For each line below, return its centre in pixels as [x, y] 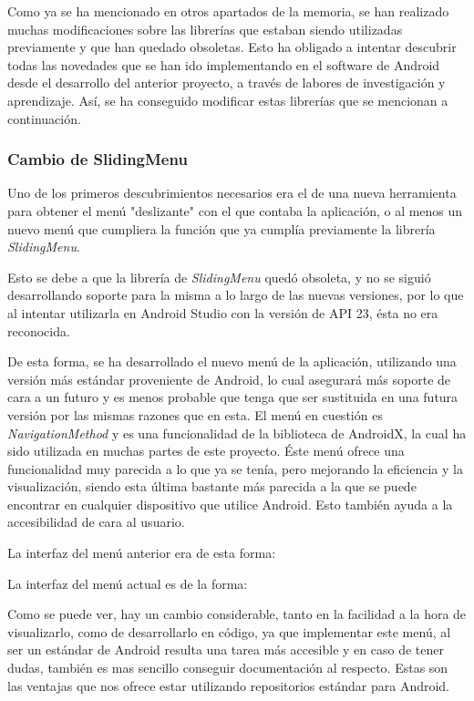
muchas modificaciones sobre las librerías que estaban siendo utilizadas [205, 29]
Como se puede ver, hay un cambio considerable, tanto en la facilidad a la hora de [237, 614]
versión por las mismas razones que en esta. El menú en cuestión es [195, 414]
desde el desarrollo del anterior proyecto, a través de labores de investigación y [227, 82]
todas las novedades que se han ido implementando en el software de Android [224, 64]
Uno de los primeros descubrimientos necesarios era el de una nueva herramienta [232, 193]
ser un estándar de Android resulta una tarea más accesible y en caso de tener [226, 649]
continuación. [44, 118]
